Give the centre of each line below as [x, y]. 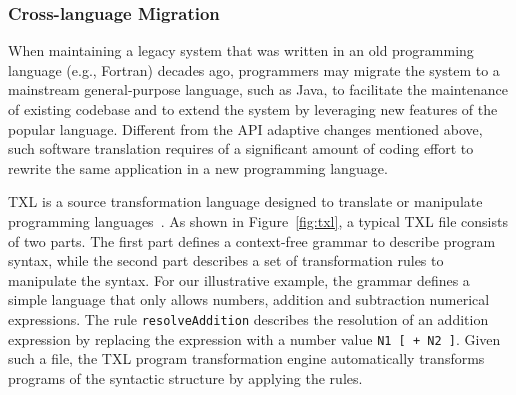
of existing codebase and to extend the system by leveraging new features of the [253, 109]
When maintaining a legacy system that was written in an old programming [241, 50]
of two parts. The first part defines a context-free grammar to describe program [252, 240]
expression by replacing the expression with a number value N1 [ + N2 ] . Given [254, 338]
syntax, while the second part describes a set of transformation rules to [226, 260]
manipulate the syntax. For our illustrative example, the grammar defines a [239, 279]
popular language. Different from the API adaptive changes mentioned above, [245, 128]
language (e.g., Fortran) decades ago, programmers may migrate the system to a [254, 69]
